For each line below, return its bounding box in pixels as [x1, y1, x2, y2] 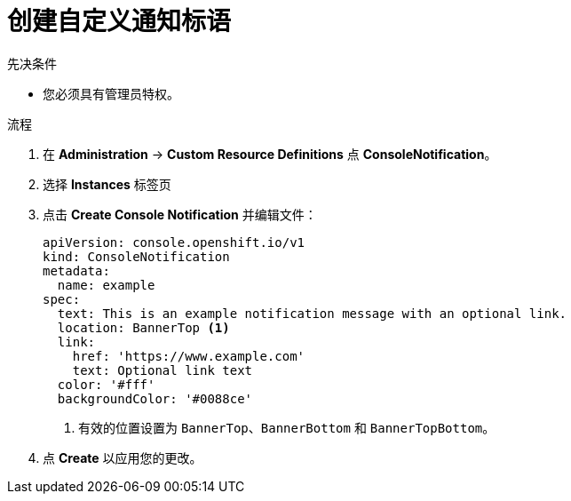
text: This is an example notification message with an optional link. [57, 306, 567, 321]
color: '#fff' [57, 377, 155, 392]
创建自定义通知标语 [7, 6, 232, 36]
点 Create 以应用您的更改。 [43, 449, 202, 465]
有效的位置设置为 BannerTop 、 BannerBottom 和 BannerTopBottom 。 [78, 419, 496, 435]
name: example [57, 277, 155, 292]
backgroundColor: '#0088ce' [57, 391, 253, 406]
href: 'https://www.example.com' [72, 348, 305, 363]
